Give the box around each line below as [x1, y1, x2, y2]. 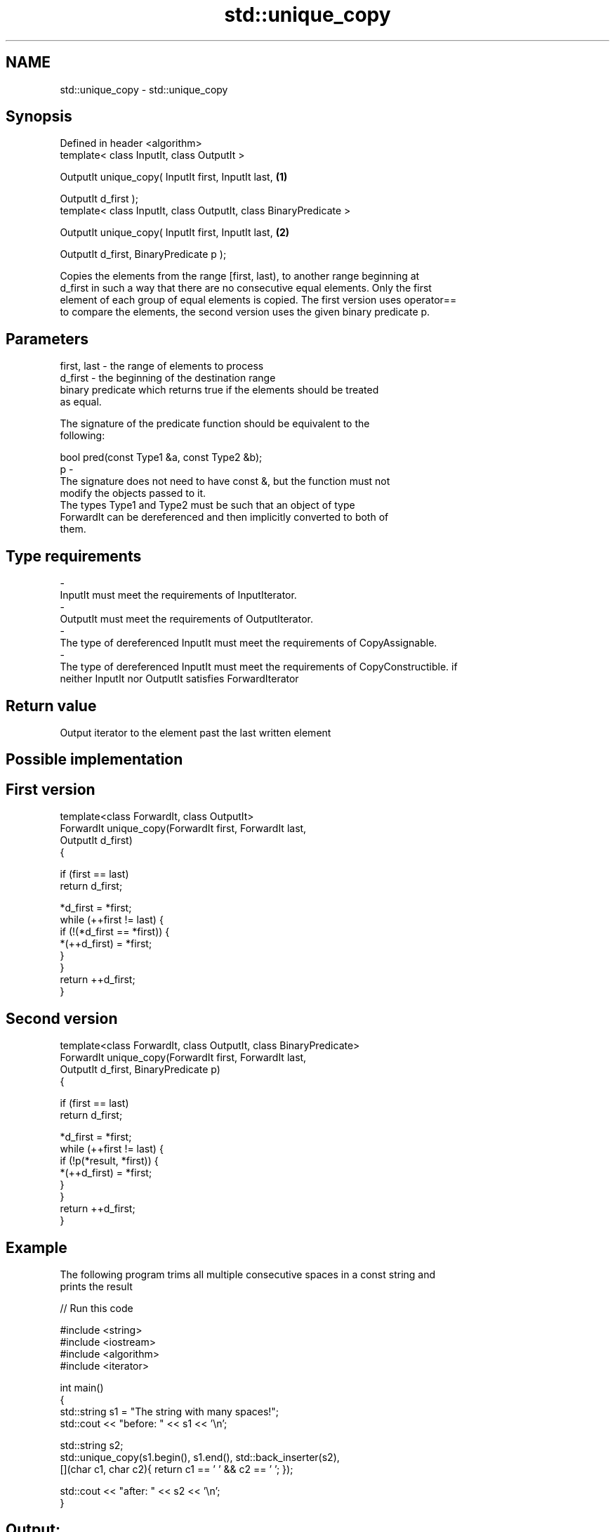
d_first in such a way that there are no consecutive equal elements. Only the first [60, 282, 432, 294]
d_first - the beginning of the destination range [60, 372, 276, 384]
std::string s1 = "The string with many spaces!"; [60, 1405, 279, 1417]
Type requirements [6, 547, 142, 565]
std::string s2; [60, 1439, 124, 1451]
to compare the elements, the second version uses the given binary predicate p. [60, 306, 430, 318]
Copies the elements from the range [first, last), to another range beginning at [60, 270, 420, 283]
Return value [6, 696, 97, 715]
